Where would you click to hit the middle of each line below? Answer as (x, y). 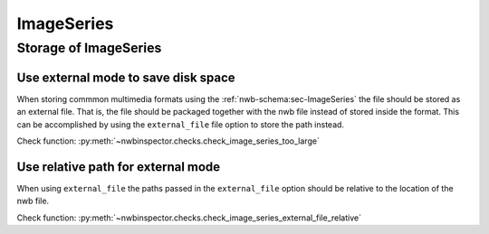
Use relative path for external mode (119, 167)
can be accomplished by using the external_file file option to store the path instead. (180, 124)
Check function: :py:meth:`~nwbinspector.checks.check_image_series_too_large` (168, 141)
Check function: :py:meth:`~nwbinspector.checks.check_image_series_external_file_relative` (189, 218)
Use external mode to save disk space (126, 77)
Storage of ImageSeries (89, 48)
